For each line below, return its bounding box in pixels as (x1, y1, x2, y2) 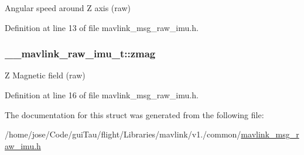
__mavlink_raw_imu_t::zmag (5, 46, 156, 61)
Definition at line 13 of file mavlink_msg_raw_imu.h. (5, 21, 199, 33)
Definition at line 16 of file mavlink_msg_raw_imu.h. (5, 89, 199, 101)
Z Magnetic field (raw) (5, 69, 86, 81)
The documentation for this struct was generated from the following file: (5, 108, 264, 120)
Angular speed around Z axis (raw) (5, 2, 131, 13)
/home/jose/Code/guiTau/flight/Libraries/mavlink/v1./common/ (5, 128, 241, 140)
